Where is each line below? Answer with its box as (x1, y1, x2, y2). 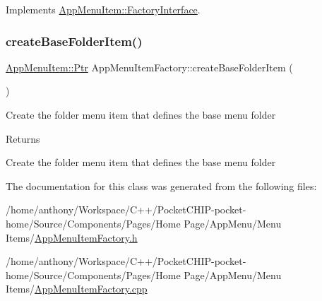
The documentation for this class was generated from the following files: (6, 178, 317, 193)
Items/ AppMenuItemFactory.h (6, 230, 138, 244)
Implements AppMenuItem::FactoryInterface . (6, 2, 201, 16)
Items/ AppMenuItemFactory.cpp (6, 281, 148, 296)
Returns (6, 131, 40, 146)
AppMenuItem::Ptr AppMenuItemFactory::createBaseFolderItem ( (6, 59, 293, 74)
